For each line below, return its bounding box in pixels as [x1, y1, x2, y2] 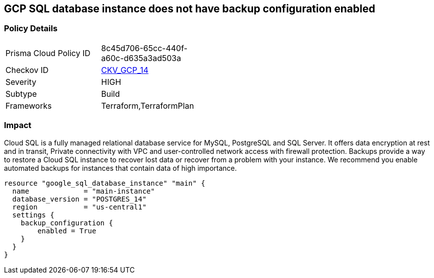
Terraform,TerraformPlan [101, 100, 194, 111]
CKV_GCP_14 [101, 65, 149, 75]
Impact [4, 120, 32, 131]
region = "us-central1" [12, 203, 147, 211]
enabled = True [37, 226, 96, 235]
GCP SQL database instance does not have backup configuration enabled [4, 2, 375, 15]
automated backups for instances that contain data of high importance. [4, 163, 237, 172]
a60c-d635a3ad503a [101, 53, 181, 63]
